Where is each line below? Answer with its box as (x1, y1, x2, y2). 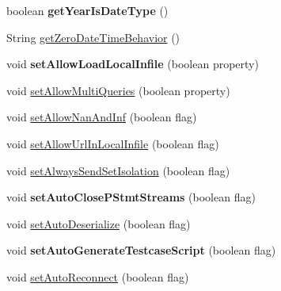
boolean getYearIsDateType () (6, 2, 169, 18)
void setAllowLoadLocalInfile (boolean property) (6, 56, 259, 72)
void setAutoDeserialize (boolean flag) (6, 215, 191, 232)
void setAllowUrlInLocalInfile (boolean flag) (6, 135, 219, 151)
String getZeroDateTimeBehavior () (6, 29, 180, 45)
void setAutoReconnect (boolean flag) (6, 268, 189, 285)
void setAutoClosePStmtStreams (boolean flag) (6, 189, 256, 205)
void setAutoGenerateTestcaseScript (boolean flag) (6, 242, 276, 258)
